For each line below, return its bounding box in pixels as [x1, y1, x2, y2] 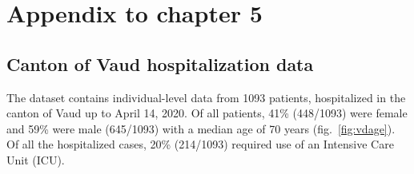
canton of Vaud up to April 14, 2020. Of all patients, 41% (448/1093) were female [6, 105, 408, 121]
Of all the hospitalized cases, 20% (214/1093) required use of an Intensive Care [6, 136, 394, 152]
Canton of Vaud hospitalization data [6, 51, 314, 76]
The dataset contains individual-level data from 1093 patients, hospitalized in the [6, 89, 406, 105]
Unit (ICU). [6, 151, 65, 168]
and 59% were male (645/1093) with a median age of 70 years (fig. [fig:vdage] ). [6, 120, 396, 136]
